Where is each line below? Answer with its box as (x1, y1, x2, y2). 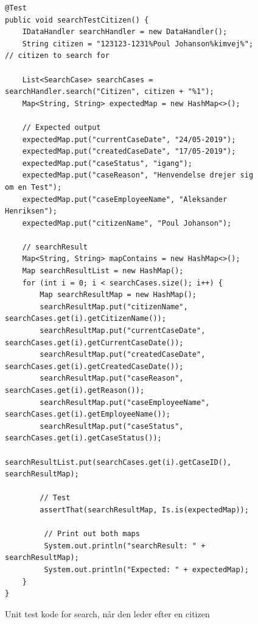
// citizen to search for (5, 51, 110, 60)
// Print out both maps (44, 529, 140, 539)
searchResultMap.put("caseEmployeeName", (40, 398, 210, 407)
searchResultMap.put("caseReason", (40, 374, 184, 383)
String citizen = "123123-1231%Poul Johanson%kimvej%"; (22, 39, 254, 48)
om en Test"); (5, 182, 62, 192)
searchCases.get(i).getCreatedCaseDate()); (5, 362, 184, 371)
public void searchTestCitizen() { (5, 15, 149, 24)
